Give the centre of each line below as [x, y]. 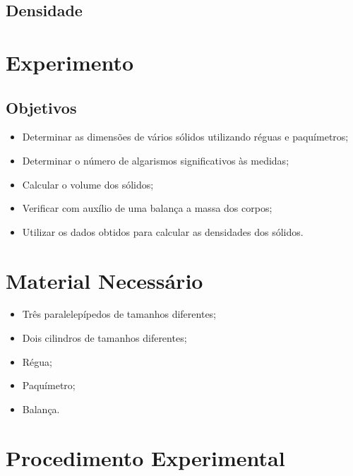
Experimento [70, 62]
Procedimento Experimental [145, 457]
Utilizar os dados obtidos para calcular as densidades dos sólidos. [163, 231]
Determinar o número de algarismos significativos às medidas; [156, 160]
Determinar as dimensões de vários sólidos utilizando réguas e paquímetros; [185, 137]
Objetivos [41, 107]
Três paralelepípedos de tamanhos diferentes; [119, 314]
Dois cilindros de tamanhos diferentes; [104, 338]
